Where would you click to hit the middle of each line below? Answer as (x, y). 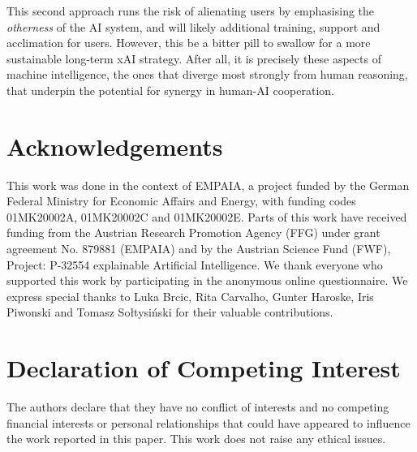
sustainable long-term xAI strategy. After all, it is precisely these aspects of (194, 58)
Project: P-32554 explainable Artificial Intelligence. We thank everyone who (195, 264)
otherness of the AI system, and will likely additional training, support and (193, 26)
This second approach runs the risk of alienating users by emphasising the (191, 11)
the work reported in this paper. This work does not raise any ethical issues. (196, 439)
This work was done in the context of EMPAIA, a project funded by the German (208, 185)
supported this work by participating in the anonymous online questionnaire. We (207, 280)
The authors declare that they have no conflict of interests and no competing (198, 407)
